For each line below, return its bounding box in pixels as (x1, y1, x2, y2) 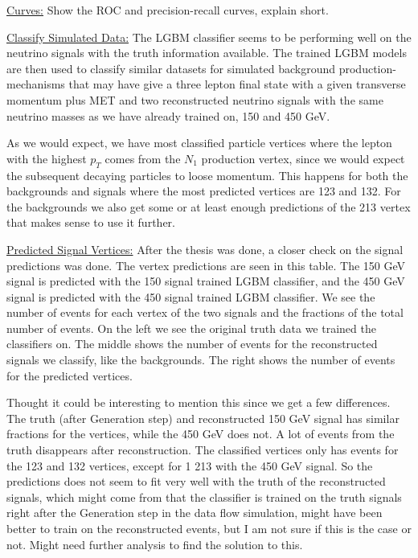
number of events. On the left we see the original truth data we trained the (6, 319, 376, 336)
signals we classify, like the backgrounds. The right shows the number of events (6, 351, 395, 368)
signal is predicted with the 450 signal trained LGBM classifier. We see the (6, 288, 375, 305)
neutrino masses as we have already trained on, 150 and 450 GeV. (6, 107, 330, 124)
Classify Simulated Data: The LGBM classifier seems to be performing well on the (6, 28, 412, 45)
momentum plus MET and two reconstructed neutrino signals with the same (6, 91, 383, 108)
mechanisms (6, 76, 65, 92)
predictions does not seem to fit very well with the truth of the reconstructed (6, 473, 386, 490)
